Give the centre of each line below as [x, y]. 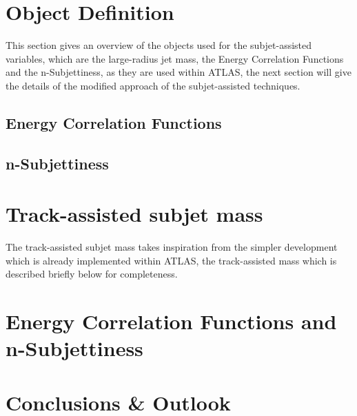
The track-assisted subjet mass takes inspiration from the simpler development [172, 247]
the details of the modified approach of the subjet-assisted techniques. [153, 85]
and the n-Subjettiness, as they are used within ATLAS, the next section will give [178, 72]
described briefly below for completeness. [92, 274]
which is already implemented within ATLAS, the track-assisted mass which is [171, 260]
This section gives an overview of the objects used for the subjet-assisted [159, 45]
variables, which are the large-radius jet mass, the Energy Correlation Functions [175, 58]
